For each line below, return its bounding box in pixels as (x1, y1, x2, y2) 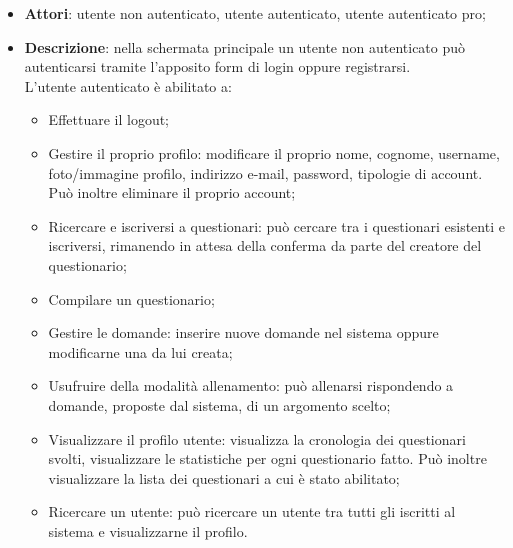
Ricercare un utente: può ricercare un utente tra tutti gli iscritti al (48, 501, 456, 522)
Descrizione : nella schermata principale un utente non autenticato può (24, 36, 466, 57)
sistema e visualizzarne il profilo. (48, 520, 248, 541)
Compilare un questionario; (48, 288, 215, 309)
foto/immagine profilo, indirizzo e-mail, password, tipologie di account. (48, 162, 483, 183)
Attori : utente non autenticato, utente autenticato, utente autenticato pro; (24, 3, 486, 23)
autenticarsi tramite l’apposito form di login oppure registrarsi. (24, 56, 411, 77)
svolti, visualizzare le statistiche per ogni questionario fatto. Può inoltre (48, 448, 487, 469)
